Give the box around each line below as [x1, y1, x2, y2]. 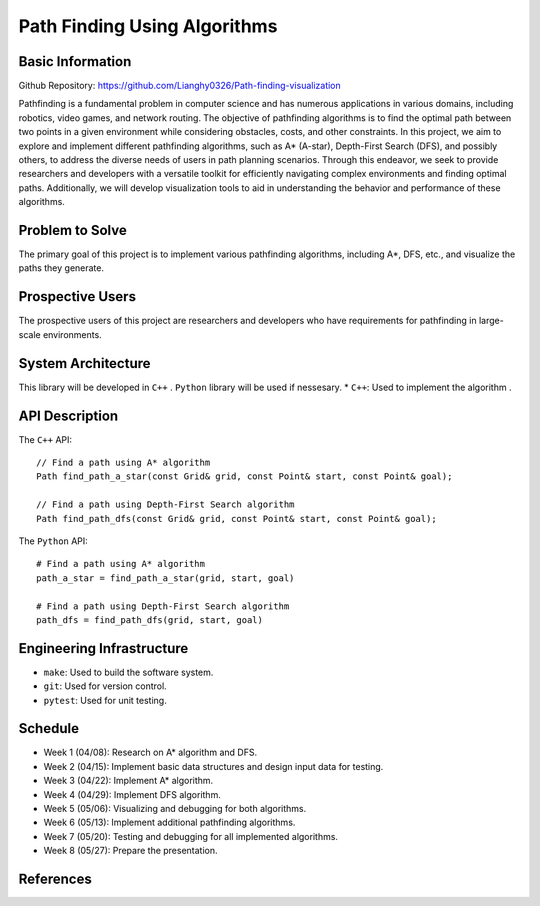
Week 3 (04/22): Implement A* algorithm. [43, 775, 214, 787]
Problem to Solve [18, 222, 127, 239]
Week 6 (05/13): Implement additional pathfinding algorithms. [43, 816, 296, 829]
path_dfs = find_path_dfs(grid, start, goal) [36, 614, 264, 625]
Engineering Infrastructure [18, 640, 189, 657]
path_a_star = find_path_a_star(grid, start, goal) [36, 572, 295, 584]
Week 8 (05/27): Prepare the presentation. [43, 845, 219, 857]
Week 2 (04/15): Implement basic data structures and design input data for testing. [43, 760, 384, 772]
